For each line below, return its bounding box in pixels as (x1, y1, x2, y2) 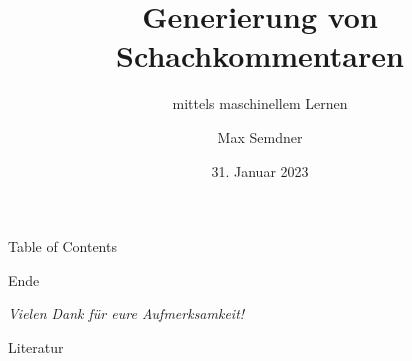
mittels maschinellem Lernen (172, 93, 348, 114)
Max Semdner (217, 126, 303, 147)
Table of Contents (8, 236, 117, 257)
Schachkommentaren (116, 35, 404, 76)
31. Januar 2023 (211, 160, 309, 181)
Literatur (8, 336, 64, 357)
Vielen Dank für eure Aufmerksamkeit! (8, 303, 245, 324)
